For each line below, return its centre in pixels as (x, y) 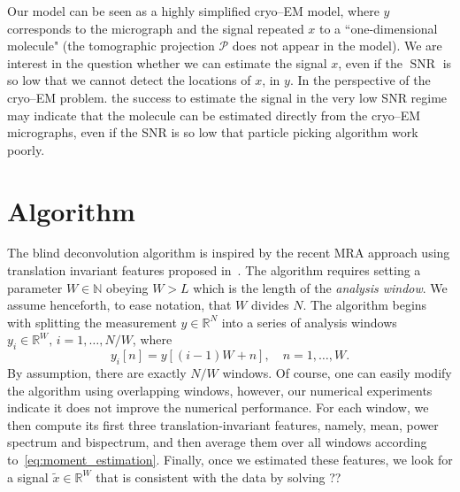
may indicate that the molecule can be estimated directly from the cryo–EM (214, 115)
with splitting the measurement (92, 322)
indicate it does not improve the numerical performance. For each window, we (218, 407)
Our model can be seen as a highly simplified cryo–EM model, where (193, 11)
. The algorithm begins (365, 305)
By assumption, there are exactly (97, 373)
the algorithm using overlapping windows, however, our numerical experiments (220, 390)
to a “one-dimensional (379, 28)
